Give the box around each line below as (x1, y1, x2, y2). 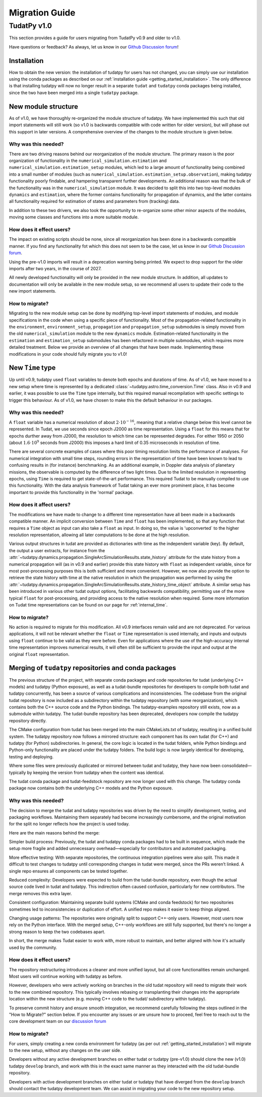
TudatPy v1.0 (9, 21, 52, 30)
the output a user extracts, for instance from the (9, 547, 105, 553)
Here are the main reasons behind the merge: (9, 830, 100, 835)
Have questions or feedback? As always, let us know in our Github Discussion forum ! (9, 44, 179, 49)
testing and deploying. (9, 753, 54, 759)
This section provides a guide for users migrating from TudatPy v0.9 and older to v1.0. (9, 35, 181, 41)
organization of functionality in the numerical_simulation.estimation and (9, 158, 167, 164)
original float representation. (9, 651, 70, 657)
